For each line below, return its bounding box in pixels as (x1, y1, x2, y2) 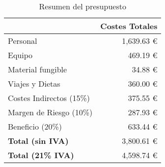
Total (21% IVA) (8, 149, 74, 161)
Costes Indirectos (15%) (8, 92, 90, 103)
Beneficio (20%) (8, 121, 62, 132)
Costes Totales (100, 20, 158, 32)
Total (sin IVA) (8, 135, 69, 146)
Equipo (8, 49, 33, 61)
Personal (8, 35, 37, 46)
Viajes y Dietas (8, 78, 60, 89)
